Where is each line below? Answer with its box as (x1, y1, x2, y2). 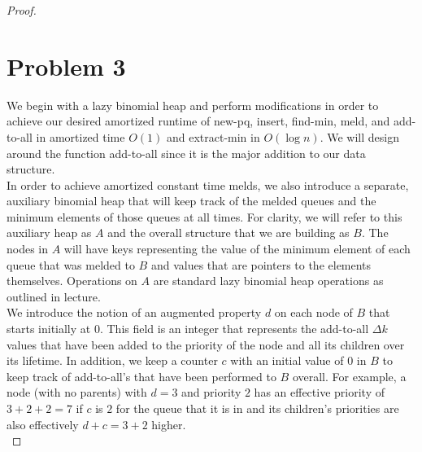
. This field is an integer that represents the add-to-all (99, 320, 369, 337)
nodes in (7, 240, 49, 257)
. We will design (320, 128, 399, 145)
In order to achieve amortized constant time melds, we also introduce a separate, (7, 176, 409, 193)
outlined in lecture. (7, 287, 101, 305)
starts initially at (7, 320, 91, 337)
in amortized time (36, 128, 125, 145)
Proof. (7, 2, 37, 18)
